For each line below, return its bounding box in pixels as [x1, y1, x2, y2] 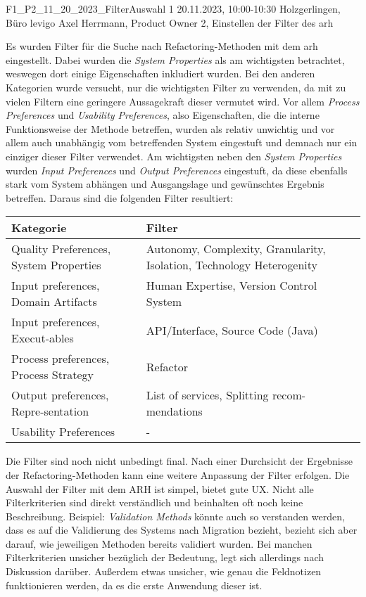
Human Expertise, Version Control [146, 277, 317, 294]
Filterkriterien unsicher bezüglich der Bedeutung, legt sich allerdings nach [6, 550, 324, 565]
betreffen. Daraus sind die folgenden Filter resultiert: [6, 190, 234, 205]
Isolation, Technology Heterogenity [146, 257, 317, 274]
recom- [272, 387, 306, 404]
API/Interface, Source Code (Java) [146, 321, 318, 338]
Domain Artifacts [11, 293, 97, 310]
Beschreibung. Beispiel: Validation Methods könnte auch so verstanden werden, [6, 508, 345, 523]
